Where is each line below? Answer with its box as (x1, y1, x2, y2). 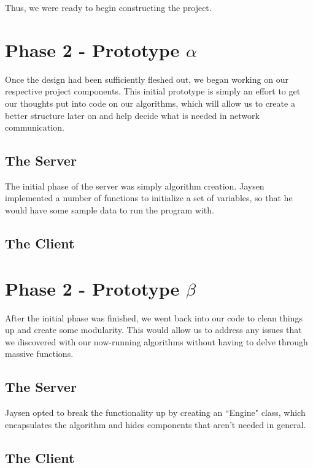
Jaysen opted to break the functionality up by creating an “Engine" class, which (5, 406, 306, 419)
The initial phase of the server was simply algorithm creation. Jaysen (5, 179, 265, 192)
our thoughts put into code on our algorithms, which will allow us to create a (5, 96, 295, 109)
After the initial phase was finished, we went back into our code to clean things (5, 311, 303, 324)
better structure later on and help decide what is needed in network (5, 109, 260, 121)
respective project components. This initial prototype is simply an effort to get (5, 85, 301, 98)
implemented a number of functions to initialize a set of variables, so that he (5, 191, 293, 204)
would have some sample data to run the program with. (5, 204, 214, 217)
